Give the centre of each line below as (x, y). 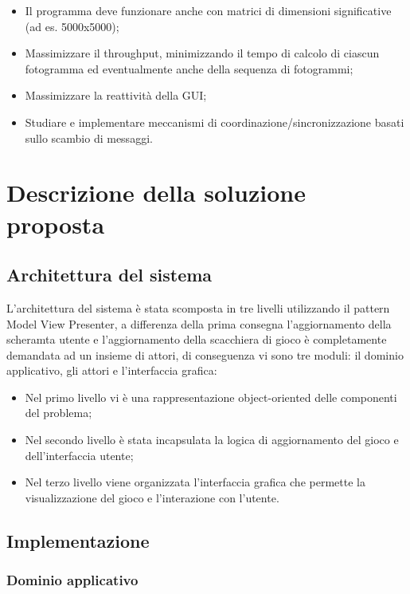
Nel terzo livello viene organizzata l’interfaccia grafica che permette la (195, 482)
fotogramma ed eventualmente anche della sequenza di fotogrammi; (189, 68)
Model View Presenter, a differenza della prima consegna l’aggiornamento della (199, 323)
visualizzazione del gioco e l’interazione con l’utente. (152, 497)
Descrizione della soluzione (156, 193)
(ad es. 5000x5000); (72, 26)
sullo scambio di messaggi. (89, 138)
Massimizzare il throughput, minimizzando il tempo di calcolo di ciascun (202, 53)
